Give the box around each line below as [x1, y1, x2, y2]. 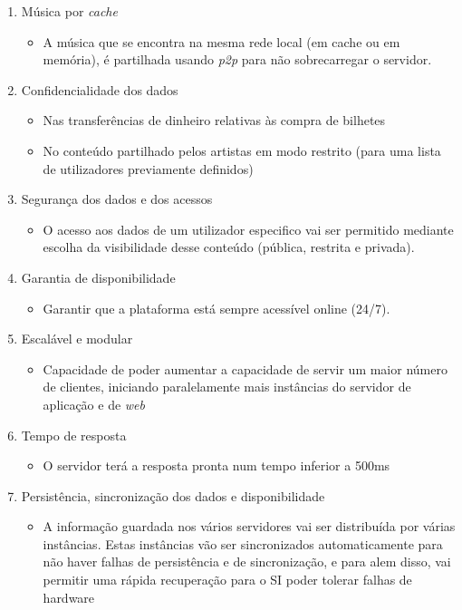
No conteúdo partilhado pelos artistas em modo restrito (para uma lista [43, 140, 441, 160]
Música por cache [21, 2, 118, 20]
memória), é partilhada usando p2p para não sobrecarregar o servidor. [43, 50, 432, 69]
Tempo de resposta [21, 425, 127, 444]
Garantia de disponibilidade [21, 267, 176, 286]
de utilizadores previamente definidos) [43, 159, 254, 178]
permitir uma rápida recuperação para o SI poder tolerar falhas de [43, 570, 412, 589]
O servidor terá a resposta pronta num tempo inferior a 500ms [43, 456, 390, 475]
